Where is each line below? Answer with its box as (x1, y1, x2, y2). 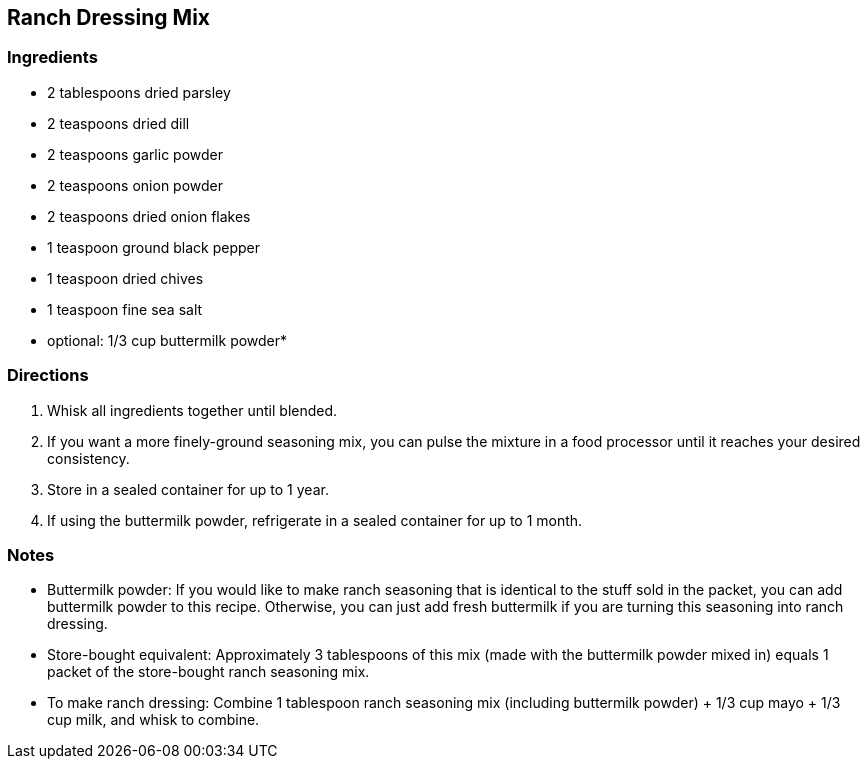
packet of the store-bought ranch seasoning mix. (47, 663, 370, 681)
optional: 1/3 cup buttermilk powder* (47, 331, 288, 349)
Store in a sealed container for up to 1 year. (47, 480, 329, 498)
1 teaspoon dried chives (47, 269, 204, 287)
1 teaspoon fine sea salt (47, 300, 203, 318)
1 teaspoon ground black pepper (47, 238, 261, 256)
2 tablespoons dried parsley (47, 83, 231, 101)
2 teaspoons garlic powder (47, 145, 224, 163)
